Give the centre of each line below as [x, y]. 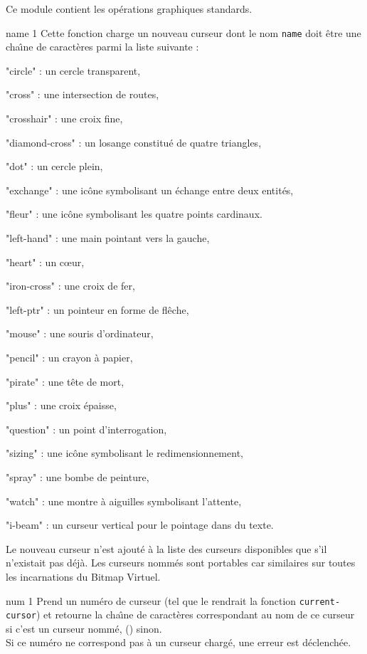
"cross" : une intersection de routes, [83, 94]
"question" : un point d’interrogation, [86, 429]
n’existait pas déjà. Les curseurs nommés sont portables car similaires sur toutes [181, 563]
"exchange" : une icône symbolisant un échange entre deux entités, [150, 190]
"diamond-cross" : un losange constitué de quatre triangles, [134, 142]
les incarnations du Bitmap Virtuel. [83, 576]
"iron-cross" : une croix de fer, [70, 286]
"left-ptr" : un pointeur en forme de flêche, [97, 309]
